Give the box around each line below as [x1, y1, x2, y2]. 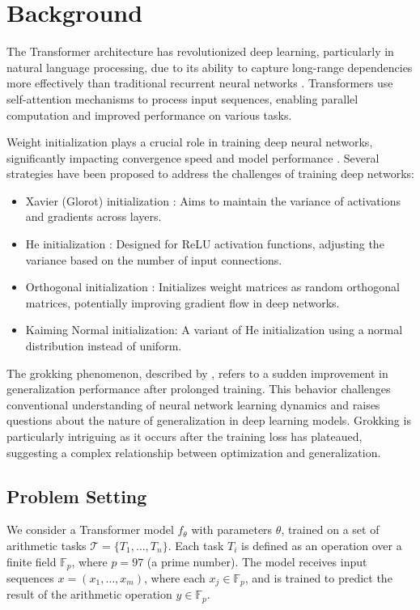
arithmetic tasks [6, 536, 87, 553]
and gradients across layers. [25, 208, 162, 225]
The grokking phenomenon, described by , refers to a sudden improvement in [6, 364, 388, 381]
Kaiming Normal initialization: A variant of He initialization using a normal [25, 321, 403, 338]
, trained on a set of [281, 521, 380, 538]
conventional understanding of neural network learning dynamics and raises [6, 396, 380, 413]
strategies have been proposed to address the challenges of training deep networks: [6, 165, 414, 182]
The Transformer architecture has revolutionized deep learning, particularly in [6, 43, 394, 60]
